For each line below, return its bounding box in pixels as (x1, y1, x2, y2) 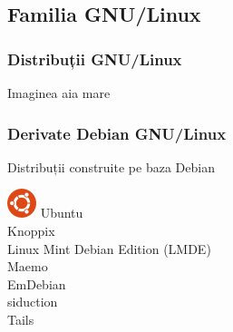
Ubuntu (40, 203, 83, 222)
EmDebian (7, 274, 66, 293)
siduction (7, 292, 58, 311)
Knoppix (7, 221, 55, 239)
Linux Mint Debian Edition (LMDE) (7, 239, 211, 258)
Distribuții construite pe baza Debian (7, 157, 215, 176)
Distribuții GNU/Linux (7, 47, 182, 70)
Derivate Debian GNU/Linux (7, 122, 227, 144)
